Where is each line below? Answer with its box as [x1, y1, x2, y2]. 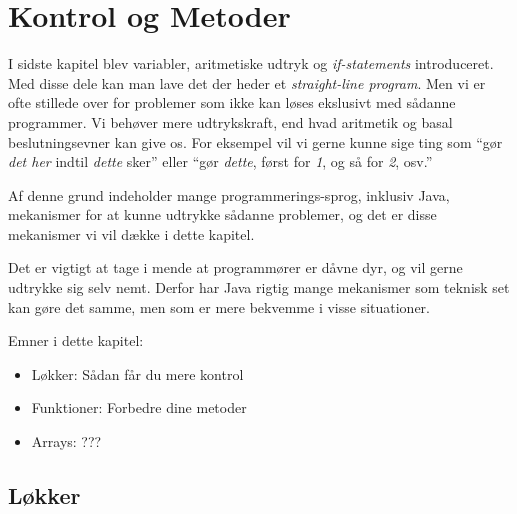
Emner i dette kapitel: [8, 330, 144, 351]
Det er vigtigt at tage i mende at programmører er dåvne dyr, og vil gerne [8, 257, 463, 278]
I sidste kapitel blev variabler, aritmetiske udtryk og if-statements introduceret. [8, 53, 494, 74]
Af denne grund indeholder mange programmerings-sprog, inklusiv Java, [8, 184, 450, 205]
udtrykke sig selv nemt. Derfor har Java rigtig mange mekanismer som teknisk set [8, 277, 510, 298]
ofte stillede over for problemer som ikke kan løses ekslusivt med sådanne [8, 92, 456, 113]
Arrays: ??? [31, 431, 102, 452]
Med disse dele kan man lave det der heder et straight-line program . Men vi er [8, 72, 486, 93]
